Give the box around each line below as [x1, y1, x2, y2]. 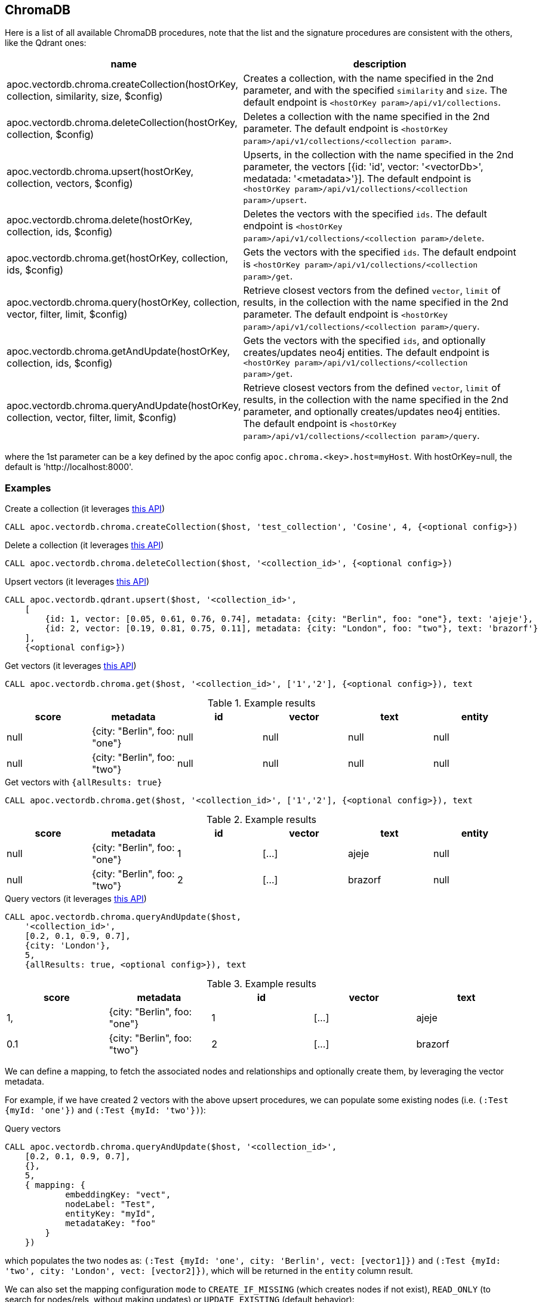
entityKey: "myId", [65, 1209, 156, 1219]
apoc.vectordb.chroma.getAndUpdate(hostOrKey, [7, 345, 230, 357]
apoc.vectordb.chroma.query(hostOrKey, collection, [7, 296, 240, 309]
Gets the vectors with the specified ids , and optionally [243, 334, 486, 347]
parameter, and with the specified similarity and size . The [243, 84, 507, 97]
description [353, 58, 406, 70]
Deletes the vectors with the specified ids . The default [243, 208, 487, 220]
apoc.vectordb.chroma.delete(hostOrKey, [7, 214, 193, 226]
